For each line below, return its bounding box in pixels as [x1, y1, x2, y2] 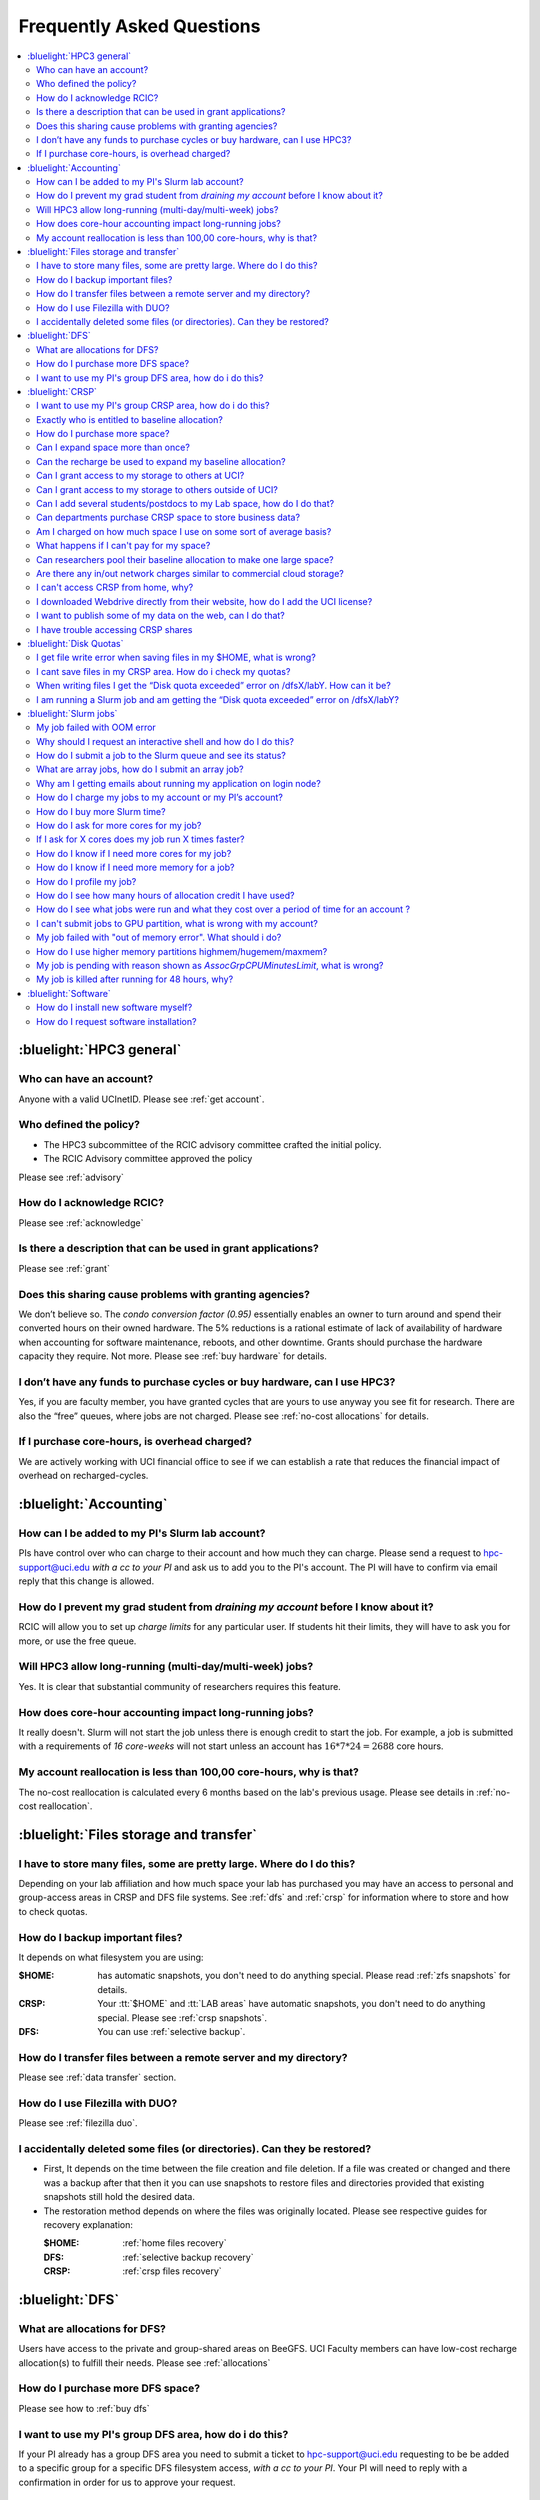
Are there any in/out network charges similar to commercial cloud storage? [36, 568, 344, 579]
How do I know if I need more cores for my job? [36, 847, 232, 859]
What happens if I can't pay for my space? [36, 540, 211, 552]
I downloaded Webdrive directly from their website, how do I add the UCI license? [36, 595, 373, 607]
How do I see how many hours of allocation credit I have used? [36, 889, 295, 901]
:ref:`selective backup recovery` [122, 2251, 254, 2263]
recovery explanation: [43, 2218, 134, 2230]
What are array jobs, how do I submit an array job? [36, 763, 244, 775]
